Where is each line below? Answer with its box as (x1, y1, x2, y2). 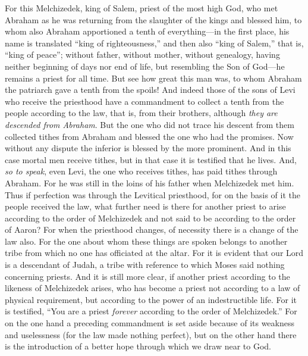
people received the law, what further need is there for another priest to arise (5, 200, 286, 213)
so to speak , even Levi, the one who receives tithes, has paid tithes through (5, 165, 278, 177)
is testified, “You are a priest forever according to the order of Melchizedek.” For (5, 305, 297, 317)
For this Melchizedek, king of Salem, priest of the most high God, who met (5, 2, 278, 14)
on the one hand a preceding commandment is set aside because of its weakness (5, 317, 295, 329)
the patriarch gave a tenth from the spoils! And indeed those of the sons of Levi (5, 83, 296, 96)
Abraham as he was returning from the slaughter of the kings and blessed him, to (5, 13, 302, 26)
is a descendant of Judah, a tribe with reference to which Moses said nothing (5, 258, 285, 271)
